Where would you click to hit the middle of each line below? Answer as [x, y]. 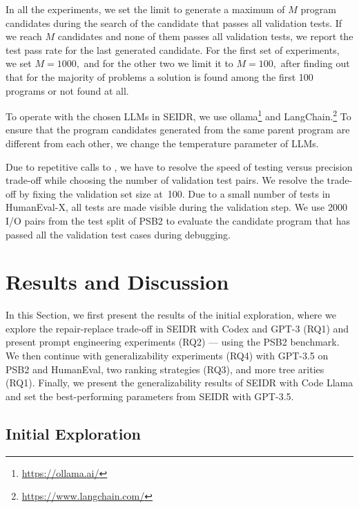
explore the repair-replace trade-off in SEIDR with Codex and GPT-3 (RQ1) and [177, 328]
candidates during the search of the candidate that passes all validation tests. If [174, 22]
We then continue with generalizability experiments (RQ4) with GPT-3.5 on [167, 356]
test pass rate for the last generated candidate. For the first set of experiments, [173, 49]
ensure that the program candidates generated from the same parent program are [178, 130]
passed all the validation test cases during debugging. [118, 234]
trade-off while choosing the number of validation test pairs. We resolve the [165, 180]
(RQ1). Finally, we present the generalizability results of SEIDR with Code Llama [179, 383]
